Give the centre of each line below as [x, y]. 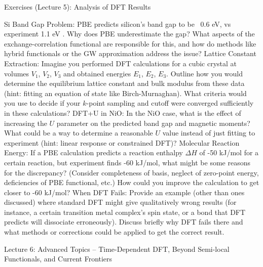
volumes [17, 73]
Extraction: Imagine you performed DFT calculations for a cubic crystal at [121, 63]
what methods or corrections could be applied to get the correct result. [114, 232]
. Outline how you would [205, 73]
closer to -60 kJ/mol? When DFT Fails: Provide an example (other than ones [124, 192]
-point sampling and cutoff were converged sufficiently [170, 103]
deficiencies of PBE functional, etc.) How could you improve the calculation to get [132, 182]
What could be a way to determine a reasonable [79, 133]
